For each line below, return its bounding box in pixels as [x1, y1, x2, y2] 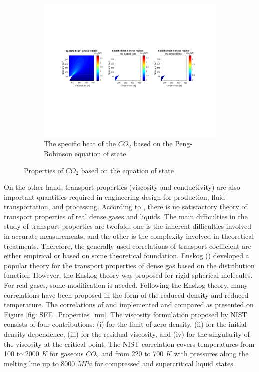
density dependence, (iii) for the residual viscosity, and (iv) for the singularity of [4, 329, 250, 339]
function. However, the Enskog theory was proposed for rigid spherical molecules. [4, 270, 253, 280]
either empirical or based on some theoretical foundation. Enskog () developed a [4, 250, 249, 261]
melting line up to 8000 [4, 358, 75, 368]
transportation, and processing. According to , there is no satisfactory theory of [4, 201, 247, 212]
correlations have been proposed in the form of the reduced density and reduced [4, 289, 249, 300]
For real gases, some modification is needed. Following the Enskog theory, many [4, 280, 248, 290]
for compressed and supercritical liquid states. [94, 358, 235, 368]
